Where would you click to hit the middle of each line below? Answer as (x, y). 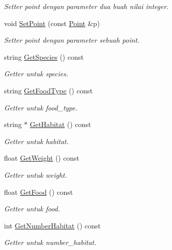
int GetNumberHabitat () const (52, 225)
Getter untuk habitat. (36, 141)
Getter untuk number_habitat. (50, 242)
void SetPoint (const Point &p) (52, 23)
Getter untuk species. (36, 74)
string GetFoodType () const (48, 90)
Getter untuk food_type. (41, 107)
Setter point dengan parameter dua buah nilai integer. (87, 6)
